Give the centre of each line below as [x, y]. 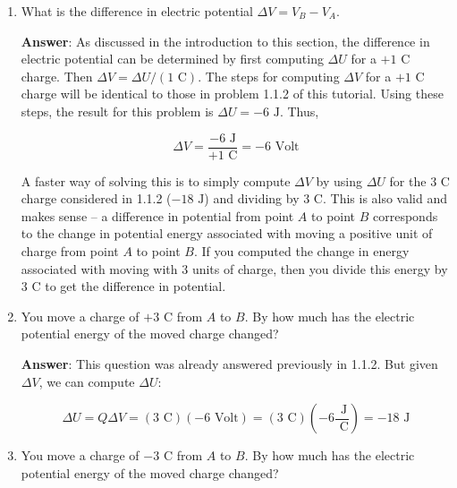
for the [408, 180]
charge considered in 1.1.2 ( [96, 198]
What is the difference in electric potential [137, 11]
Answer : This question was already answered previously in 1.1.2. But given [229, 363]
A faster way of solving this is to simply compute [156, 180]
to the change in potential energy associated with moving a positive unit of [227, 233]
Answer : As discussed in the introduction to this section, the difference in [225, 41]
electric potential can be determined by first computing [172, 59]
